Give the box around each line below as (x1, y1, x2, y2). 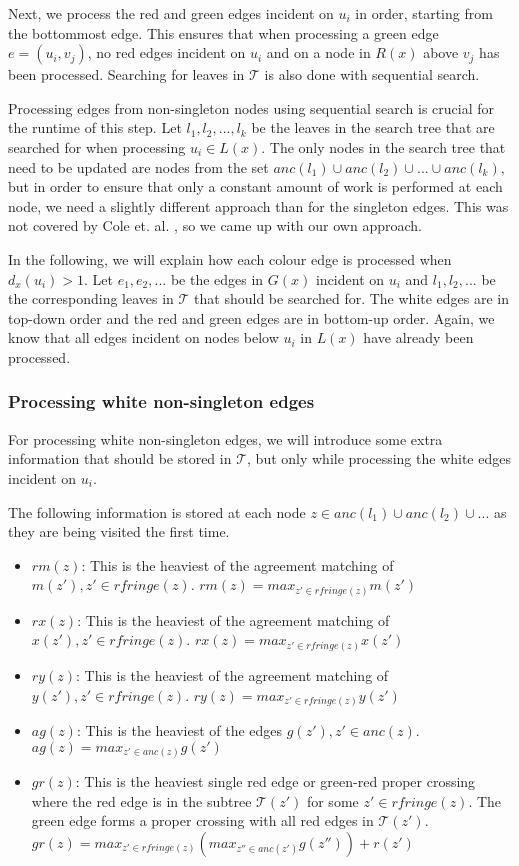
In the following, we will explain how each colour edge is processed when (8, 248, 452, 269)
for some (306, 790, 359, 811)
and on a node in (266, 42, 371, 63)
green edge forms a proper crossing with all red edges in (31, 810, 374, 831)
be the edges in (170, 268, 264, 289)
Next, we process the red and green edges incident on (8, 3, 334, 23)
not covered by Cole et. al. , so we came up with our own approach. (8, 215, 422, 236)
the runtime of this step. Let (8, 117, 182, 138)
